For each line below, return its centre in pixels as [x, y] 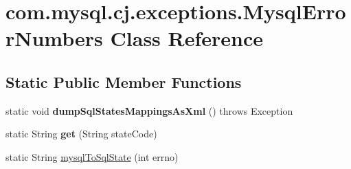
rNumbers [54, 38]
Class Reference [187, 38]
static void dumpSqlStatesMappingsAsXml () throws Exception [149, 110]
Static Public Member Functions [124, 81]
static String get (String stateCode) [81, 134]
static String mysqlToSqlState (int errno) [92, 156]
